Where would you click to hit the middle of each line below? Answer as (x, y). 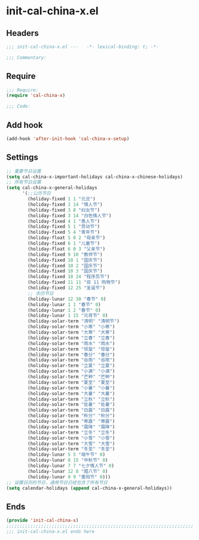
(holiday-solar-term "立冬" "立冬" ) (71, 432)
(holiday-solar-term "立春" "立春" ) (71, 338)
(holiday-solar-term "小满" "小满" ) (71, 371)
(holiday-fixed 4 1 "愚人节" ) (64, 221)
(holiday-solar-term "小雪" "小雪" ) (71, 438)
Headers (22, 33)
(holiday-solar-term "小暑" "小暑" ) (71, 388)
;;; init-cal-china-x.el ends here (50, 532)
